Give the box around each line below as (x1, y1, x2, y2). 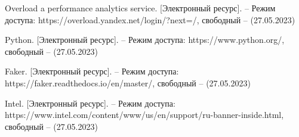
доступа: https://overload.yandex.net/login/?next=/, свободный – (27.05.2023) (5, 13, 295, 26)
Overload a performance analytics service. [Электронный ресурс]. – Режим (5, 2, 276, 14)
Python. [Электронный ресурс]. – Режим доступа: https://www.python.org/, (5, 33, 285, 46)
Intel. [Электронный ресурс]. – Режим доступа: (5, 96, 175, 109)
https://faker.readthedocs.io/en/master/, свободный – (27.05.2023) (5, 76, 251, 89)
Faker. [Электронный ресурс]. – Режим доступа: (5, 65, 179, 77)
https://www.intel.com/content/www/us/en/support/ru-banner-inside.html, (5, 108, 284, 121)
